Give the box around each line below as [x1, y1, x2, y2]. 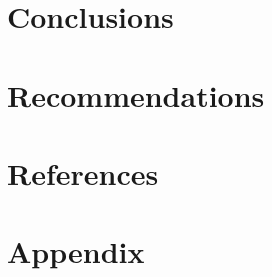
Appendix [7, 231, 145, 272]
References [7, 152, 159, 193]
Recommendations [7, 74, 265, 115]
